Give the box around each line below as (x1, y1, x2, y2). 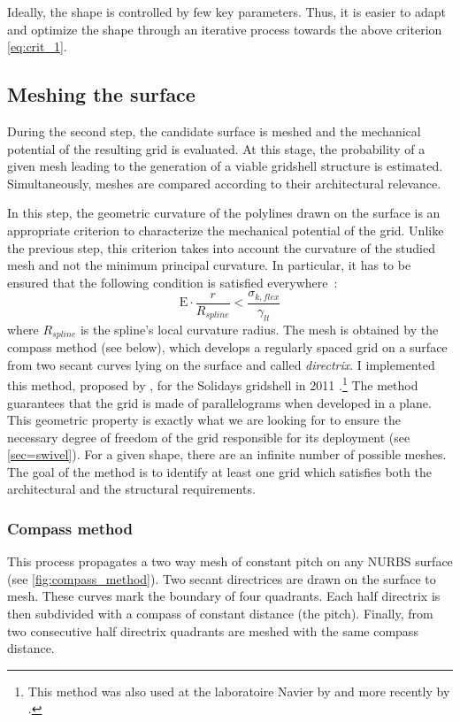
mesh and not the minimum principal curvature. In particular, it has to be (7, 256, 411, 274)
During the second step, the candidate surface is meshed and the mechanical (7, 121, 421, 140)
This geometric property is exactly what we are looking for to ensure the (7, 411, 401, 429)
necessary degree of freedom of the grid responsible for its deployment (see (7, 427, 410, 446)
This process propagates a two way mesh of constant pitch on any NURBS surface (7, 552, 453, 571)
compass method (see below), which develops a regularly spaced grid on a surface (7, 338, 448, 357)
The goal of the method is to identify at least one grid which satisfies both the (7, 462, 432, 480)
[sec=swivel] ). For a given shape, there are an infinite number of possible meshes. (7, 445, 447, 464)
